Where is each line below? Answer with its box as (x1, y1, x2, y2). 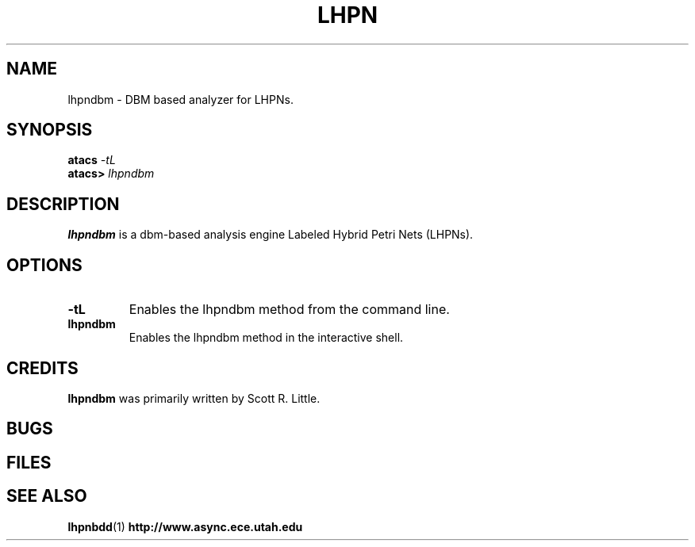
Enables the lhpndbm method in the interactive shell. (129, 331, 404, 345)
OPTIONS (6, 254, 83, 275)
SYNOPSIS (6, 120, 93, 140)
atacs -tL (67, 153, 116, 167)
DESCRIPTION (6, 193, 120, 214)
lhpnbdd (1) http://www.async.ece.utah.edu (67, 519, 303, 534)
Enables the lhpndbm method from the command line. (129, 301, 450, 318)
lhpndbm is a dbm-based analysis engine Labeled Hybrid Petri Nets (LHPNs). (67, 228, 474, 242)
